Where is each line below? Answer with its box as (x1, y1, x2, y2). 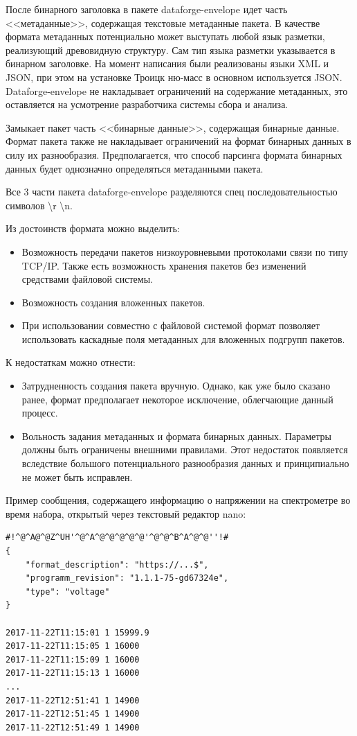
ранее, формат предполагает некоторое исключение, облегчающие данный (21, 392, 333, 406)
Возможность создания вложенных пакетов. (21, 295, 205, 309)
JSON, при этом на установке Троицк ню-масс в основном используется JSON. (6, 69, 342, 84)
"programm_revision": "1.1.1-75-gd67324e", (25, 573, 229, 584)
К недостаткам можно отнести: (6, 355, 136, 369)
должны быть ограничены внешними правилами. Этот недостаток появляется (21, 442, 348, 457)
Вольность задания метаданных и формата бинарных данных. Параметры (21, 428, 331, 443)
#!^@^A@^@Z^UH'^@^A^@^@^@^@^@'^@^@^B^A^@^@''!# (6, 532, 229, 543)
